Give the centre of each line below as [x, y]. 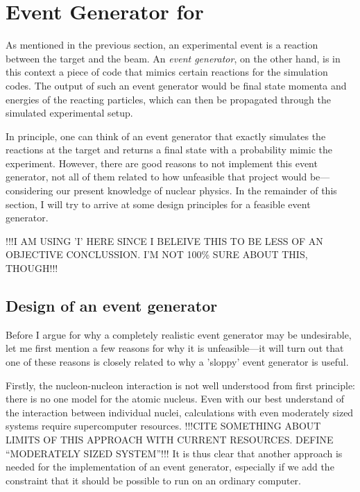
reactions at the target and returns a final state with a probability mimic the [169, 150]
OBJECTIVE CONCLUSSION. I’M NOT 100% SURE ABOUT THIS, [157, 254]
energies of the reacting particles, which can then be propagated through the [168, 99]
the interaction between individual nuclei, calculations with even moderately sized [180, 412]
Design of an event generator [112, 306]
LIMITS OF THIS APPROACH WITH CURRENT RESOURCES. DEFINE [170, 439]
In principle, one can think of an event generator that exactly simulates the [166, 136]
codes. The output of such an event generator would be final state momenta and [176, 85]
